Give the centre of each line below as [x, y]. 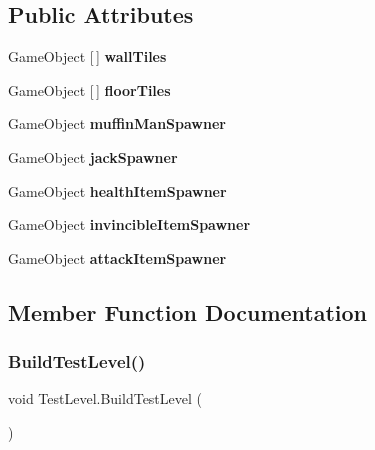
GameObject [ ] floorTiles [89, 89]
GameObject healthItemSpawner [117, 190]
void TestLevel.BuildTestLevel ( [105, 398]
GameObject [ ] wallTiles [87, 56]
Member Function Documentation [188, 311]
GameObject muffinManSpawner [117, 123]
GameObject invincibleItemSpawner [129, 224]
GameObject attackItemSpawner [117, 257]
